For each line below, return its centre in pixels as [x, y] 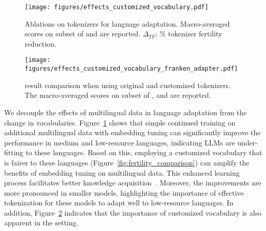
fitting [14, 152]
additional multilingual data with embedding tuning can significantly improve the [132, 132]
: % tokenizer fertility [189, 34]
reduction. [41, 43]
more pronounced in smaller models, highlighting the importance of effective [124, 192]
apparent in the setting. [41, 223]
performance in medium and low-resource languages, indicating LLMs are [120, 142]
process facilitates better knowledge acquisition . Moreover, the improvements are [133, 183]
